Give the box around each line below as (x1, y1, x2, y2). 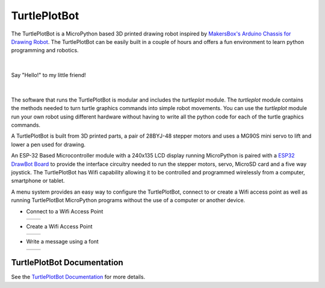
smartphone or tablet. (11, 177, 66, 185)
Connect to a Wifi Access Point (26, 207, 104, 215)
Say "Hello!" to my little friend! (11, 72, 87, 79)
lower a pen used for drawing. (11, 141, 86, 148)
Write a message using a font (26, 238, 99, 245)
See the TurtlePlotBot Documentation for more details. (11, 274, 146, 281)
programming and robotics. (11, 47, 79, 54)
